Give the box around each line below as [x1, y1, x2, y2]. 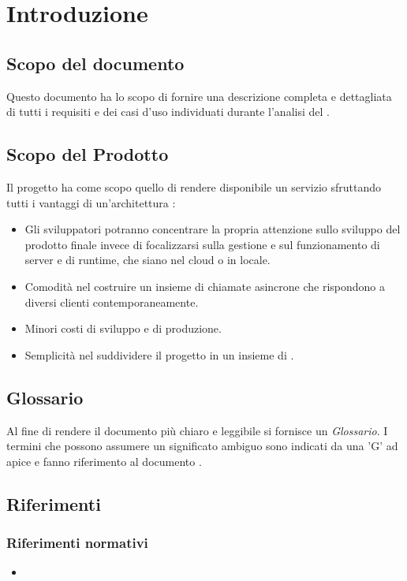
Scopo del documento [6, 50, 185, 75]
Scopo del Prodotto [6, 142, 169, 166]
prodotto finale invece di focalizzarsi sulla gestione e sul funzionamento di [24, 236, 380, 252]
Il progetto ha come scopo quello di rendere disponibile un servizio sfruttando [6, 178, 381, 195]
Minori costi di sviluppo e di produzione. [24, 320, 222, 337]
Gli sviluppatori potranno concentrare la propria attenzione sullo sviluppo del [24, 221, 401, 237]
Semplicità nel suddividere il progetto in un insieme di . [24, 346, 294, 363]
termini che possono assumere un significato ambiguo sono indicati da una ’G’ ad [6, 438, 398, 454]
